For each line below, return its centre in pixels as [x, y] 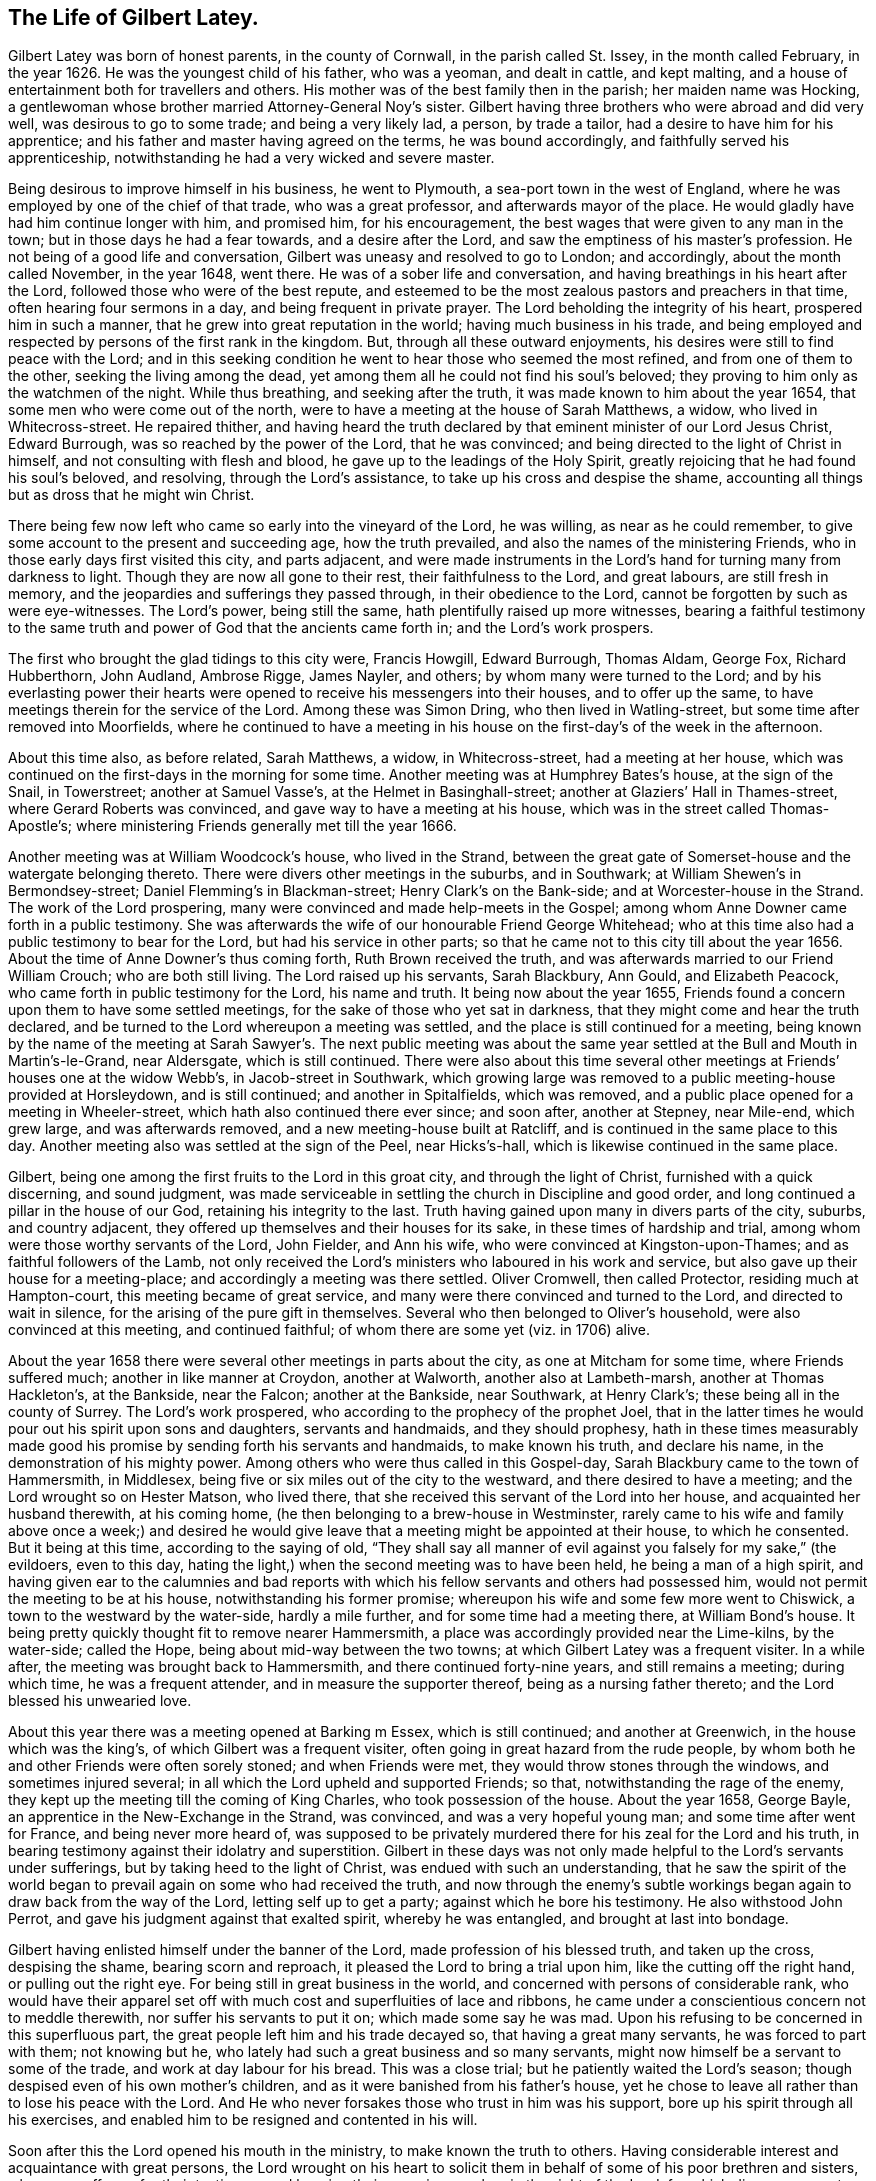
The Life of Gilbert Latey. [133, 17]
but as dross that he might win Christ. [131, 495]
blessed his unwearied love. [100, 1701]
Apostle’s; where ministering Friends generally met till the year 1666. [232, 826]
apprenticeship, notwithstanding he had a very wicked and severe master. [251, 158]
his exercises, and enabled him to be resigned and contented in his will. [243, 2120]
